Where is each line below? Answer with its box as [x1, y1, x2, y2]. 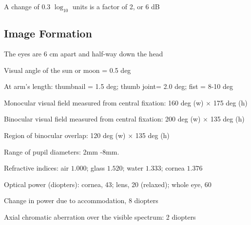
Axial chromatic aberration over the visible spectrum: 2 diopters [4, 211, 196, 222]
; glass [86, 163, 105, 173]
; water [122, 163, 143, 173]
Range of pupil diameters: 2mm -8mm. [4, 146, 119, 156]
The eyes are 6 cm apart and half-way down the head [4, 49, 163, 58]
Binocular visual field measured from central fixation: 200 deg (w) [4, 114, 201, 124]
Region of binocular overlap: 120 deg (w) [4, 130, 126, 140]
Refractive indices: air [4, 163, 69, 173]
